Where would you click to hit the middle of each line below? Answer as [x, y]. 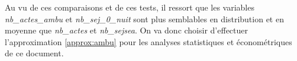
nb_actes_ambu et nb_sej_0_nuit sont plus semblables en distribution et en [144, 18]
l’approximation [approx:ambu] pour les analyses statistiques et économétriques [148, 41]
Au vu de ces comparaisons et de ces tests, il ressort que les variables [130, 7]
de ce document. [34, 53]
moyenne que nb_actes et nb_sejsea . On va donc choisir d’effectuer [126, 30]
